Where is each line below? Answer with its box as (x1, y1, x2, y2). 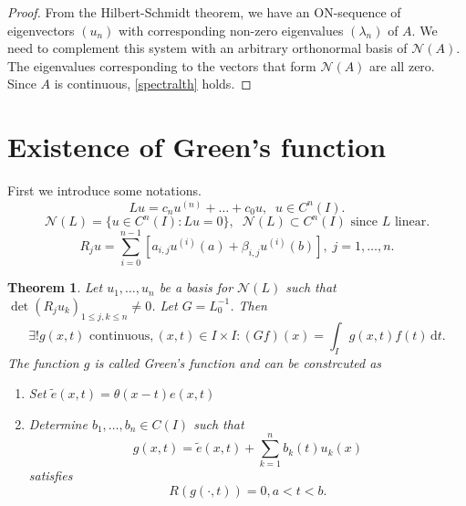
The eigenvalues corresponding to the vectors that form (7, 56, 316, 75)
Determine (28, 414, 88, 433)
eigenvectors (7, 20, 75, 39)
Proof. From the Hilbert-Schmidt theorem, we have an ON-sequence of (7, 3, 401, 21)
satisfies (28, 466, 73, 485)
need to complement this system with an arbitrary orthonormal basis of (7, 38, 408, 58)
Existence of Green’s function (7, 128, 387, 165)
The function (7, 353, 79, 372)
